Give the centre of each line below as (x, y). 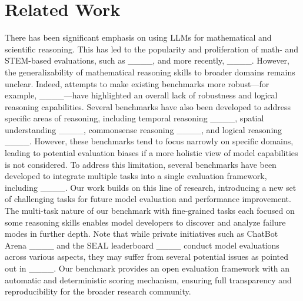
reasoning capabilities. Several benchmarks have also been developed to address (148, 106)
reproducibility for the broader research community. (98, 291)
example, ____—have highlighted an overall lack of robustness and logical (141, 95)
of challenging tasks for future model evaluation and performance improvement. (148, 199)
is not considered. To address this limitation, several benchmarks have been (141, 164)
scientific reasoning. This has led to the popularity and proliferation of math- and (152, 49)
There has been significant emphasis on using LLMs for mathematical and (138, 37)
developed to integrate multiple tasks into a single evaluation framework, (136, 176)
